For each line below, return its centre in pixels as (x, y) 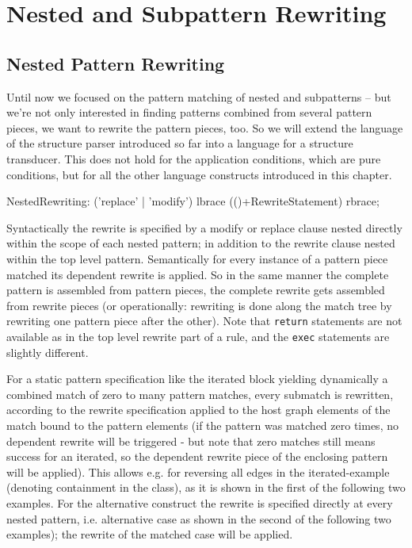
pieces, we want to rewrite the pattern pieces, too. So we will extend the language (205, 127)
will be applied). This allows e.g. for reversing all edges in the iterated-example (198, 471)
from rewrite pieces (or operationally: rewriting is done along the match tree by (199, 305)
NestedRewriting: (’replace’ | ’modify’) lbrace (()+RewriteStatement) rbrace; (193, 201)
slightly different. (48, 352)
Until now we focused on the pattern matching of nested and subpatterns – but (199, 96)
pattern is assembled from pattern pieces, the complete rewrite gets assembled (196, 290)
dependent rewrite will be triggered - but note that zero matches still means (191, 441)
